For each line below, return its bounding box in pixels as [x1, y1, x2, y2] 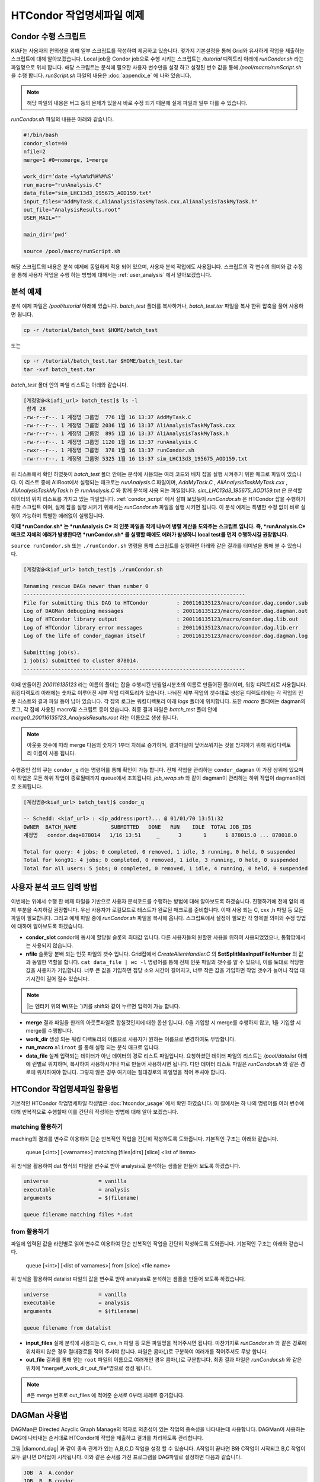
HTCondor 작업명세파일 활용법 [11, 1084, 119, 1094]
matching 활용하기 [11, 1123, 63, 1131]
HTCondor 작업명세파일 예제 [11, 9, 145, 22]
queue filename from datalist [23, 1324, 111, 1331]
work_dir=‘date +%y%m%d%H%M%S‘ [23, 173, 115, 180]
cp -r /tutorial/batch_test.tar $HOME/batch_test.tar [23, 357, 183, 365]
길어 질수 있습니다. [46, 975, 89, 982]
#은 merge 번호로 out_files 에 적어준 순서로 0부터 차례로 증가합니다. [27, 1392, 185, 1399]
